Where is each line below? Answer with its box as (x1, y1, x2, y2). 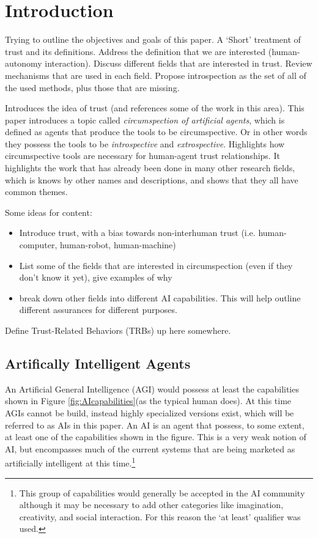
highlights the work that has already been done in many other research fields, (5, 161, 295, 174)
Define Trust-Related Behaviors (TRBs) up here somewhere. (5, 324, 231, 336)
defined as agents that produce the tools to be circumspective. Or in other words (5, 125, 308, 138)
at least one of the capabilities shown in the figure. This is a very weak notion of (5, 430, 306, 443)
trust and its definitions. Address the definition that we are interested (5, 45, 266, 57)
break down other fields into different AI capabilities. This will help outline (19, 291, 301, 304)
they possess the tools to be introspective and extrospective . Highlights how (5, 137, 285, 150)
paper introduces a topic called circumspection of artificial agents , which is (5, 113, 285, 126)
